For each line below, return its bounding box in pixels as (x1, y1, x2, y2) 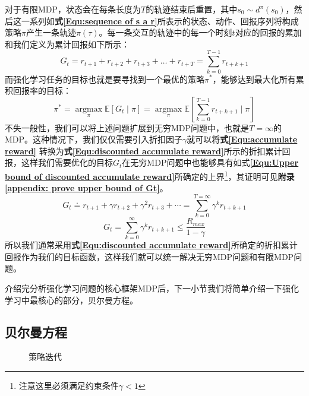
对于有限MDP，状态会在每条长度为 (5, 3, 141, 15)
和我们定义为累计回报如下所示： (5, 37, 130, 50)
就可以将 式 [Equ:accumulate (187, 133, 298, 145)
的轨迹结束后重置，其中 (146, 3, 238, 15)
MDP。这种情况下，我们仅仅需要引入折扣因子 (5, 133, 183, 145)
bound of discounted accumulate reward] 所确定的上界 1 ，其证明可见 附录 (5, 169, 295, 182)
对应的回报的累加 (235, 26, 302, 39)
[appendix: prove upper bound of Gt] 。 (5, 182, 168, 194)
